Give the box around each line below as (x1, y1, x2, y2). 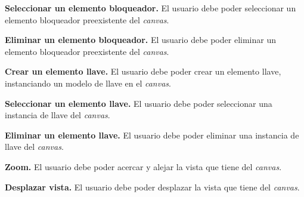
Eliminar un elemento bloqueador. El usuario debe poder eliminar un (5, 33, 276, 46)
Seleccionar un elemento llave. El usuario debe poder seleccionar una (5, 97, 272, 109)
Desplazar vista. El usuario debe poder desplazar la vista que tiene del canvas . (5, 180, 300, 193)
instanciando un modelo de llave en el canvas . (5, 76, 171, 89)
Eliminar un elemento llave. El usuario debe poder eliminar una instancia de (5, 128, 299, 141)
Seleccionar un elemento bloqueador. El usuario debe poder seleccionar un (5, 2, 296, 14)
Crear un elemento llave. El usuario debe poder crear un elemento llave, (5, 65, 281, 78)
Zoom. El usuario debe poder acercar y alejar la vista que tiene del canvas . (5, 160, 282, 173)
